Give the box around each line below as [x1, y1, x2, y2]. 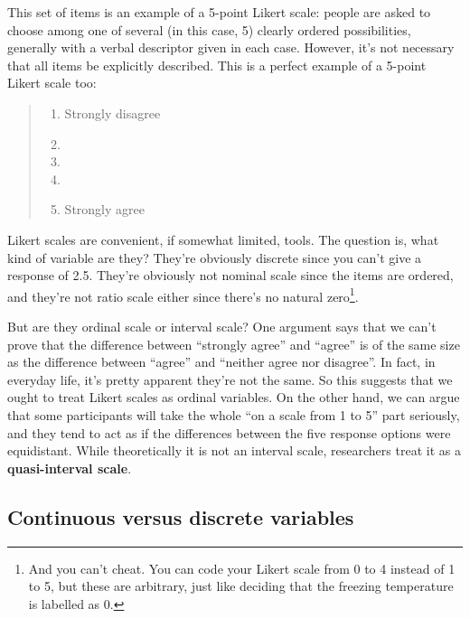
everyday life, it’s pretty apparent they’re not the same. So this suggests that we [7, 370, 453, 389]
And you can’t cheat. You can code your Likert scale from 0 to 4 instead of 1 [28, 558, 456, 577]
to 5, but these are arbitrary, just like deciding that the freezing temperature [28, 576, 454, 595]
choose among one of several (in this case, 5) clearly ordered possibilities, [7, 20, 411, 39]
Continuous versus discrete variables [7, 502, 354, 530]
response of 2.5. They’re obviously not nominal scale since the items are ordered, [7, 266, 454, 285]
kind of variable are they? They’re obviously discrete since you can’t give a [7, 248, 422, 267]
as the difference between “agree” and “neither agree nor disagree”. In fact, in [7, 352, 436, 371]
